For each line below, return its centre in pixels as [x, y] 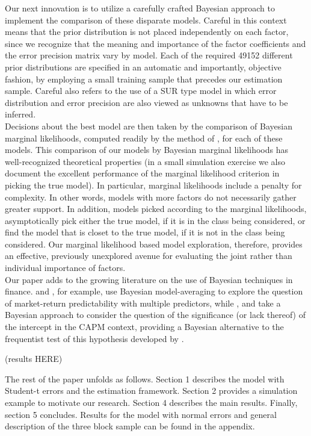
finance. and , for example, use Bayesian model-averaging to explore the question [154, 291]
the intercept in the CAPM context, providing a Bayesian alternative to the [144, 327]
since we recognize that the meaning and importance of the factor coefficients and [155, 43]
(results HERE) [34, 359]
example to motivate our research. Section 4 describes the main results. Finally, [151, 402]
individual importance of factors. [65, 268]
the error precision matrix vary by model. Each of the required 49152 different [149, 55]
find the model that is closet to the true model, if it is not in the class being [145, 232]
